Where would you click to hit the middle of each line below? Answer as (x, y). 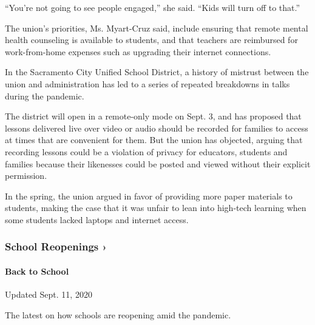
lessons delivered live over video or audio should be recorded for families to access (157, 128)
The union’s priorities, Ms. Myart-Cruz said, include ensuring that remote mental (157, 28)
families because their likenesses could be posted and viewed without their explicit (158, 163)
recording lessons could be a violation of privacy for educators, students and (146, 151)
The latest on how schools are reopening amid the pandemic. (118, 314)
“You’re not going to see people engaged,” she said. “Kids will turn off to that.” (153, 7)
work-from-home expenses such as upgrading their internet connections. (138, 51)
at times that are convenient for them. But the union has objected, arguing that (154, 140)
